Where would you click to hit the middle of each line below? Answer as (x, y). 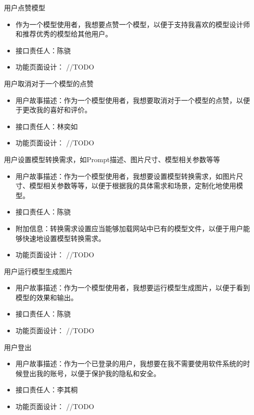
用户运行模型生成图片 (38, 271)
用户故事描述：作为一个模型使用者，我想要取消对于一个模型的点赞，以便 (133, 100)
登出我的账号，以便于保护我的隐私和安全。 (91, 373)
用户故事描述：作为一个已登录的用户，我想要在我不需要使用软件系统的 (129, 363)
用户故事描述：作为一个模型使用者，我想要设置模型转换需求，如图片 (126, 176)
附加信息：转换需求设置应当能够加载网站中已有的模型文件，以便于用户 (129, 228)
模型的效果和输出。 (47, 297)
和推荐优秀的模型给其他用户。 (64, 34)
